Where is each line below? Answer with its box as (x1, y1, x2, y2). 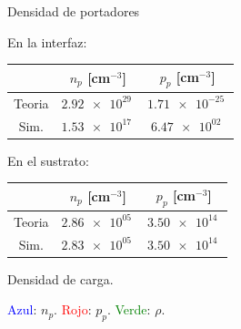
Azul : (7, 300, 37, 319)
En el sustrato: (7, 150, 89, 170)
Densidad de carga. (7, 269, 114, 288)
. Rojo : (54, 300, 92, 319)
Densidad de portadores (7, 2, 140, 20)
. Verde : (106, 300, 151, 319)
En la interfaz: (7, 32, 87, 51)
